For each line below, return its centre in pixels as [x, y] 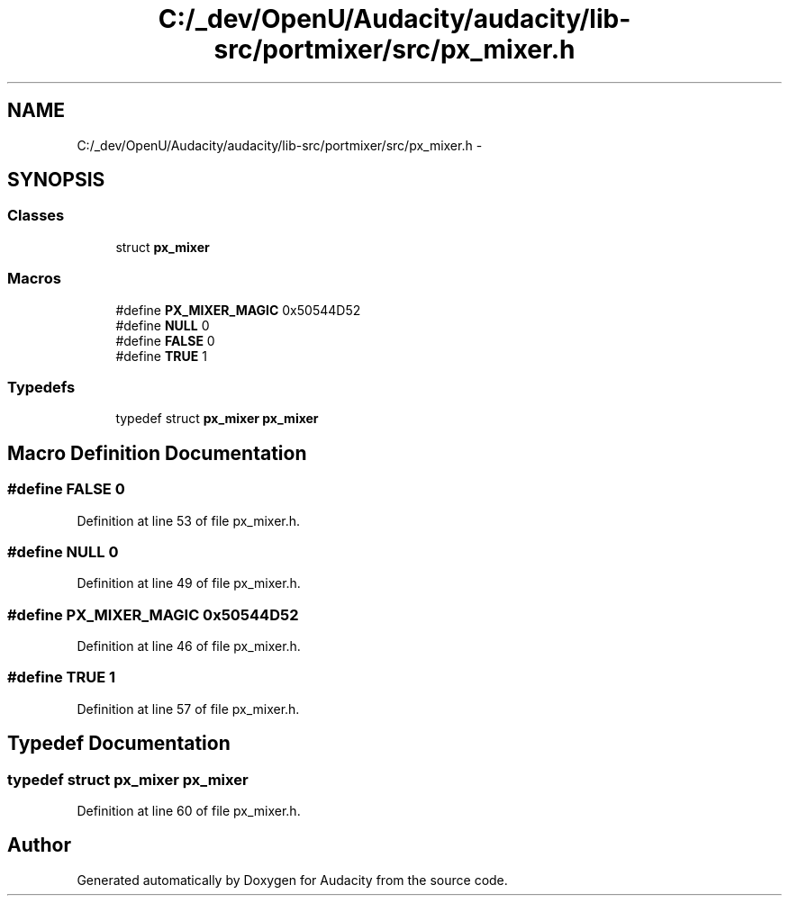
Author [39, 845]
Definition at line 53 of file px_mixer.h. [189, 520]
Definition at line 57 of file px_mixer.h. [188, 709]
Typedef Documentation [119, 744]
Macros [34, 279]
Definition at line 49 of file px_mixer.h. [189, 583]
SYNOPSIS [56, 180]
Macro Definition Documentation [157, 453]
